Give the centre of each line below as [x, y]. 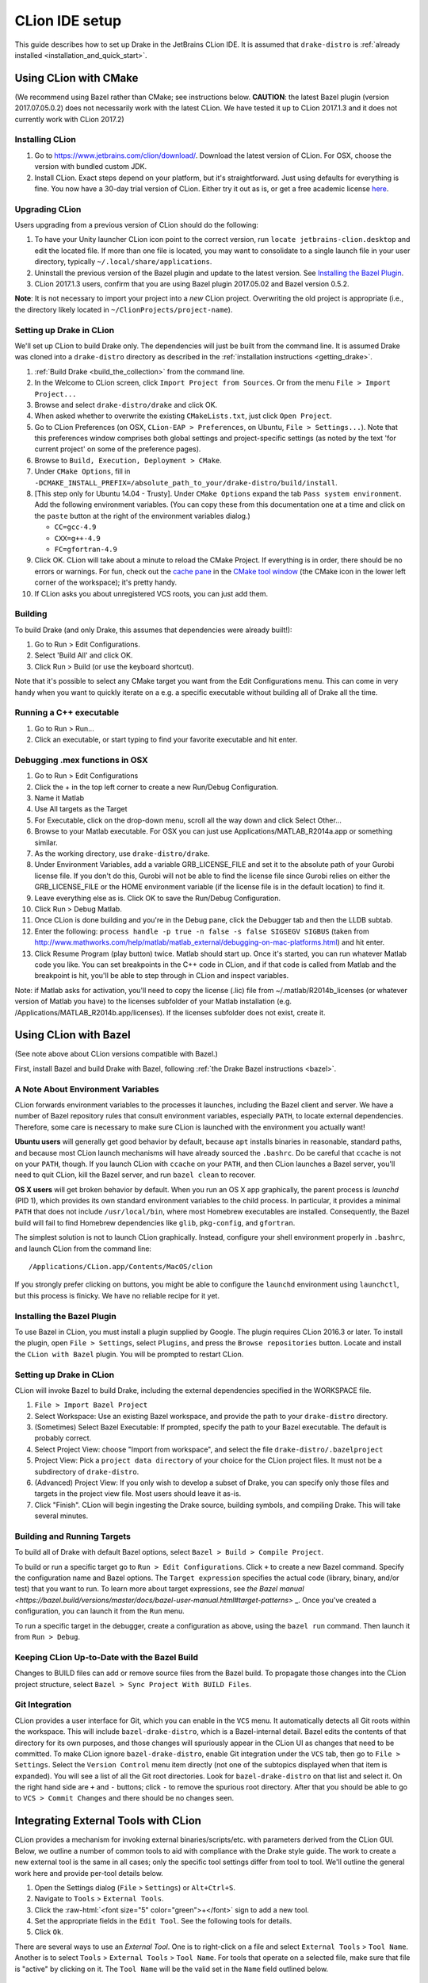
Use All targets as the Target [81, 809]
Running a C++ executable [67, 712]
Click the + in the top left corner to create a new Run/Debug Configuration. [157, 787]
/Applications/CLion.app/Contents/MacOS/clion [121, 1267]
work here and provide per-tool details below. [89, 1873]
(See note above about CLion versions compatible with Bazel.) [116, 1054]
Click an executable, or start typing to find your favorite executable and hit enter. [166, 740]
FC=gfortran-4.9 [86, 549]
